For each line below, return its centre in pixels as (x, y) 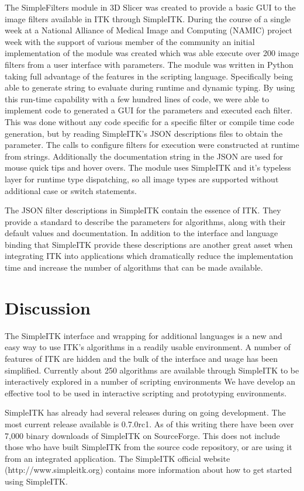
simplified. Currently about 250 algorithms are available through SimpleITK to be (152, 370)
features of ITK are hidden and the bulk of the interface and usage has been (141, 358)
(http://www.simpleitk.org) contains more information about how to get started (148, 470)
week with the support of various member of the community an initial (130, 41)
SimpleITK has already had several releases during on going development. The (145, 412)
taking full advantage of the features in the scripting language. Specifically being (149, 76)
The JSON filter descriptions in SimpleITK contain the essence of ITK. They (143, 210)
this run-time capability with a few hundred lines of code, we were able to (137, 98)
